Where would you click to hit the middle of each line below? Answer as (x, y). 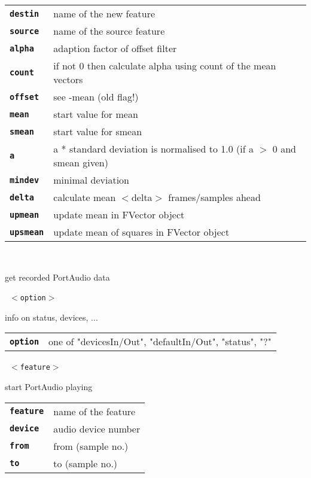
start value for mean (96, 114)
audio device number (97, 428)
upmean (25, 214)
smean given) (81, 162)
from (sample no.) (91, 446)
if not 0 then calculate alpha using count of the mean (165, 66)
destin (25, 13)
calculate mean (85, 197)
